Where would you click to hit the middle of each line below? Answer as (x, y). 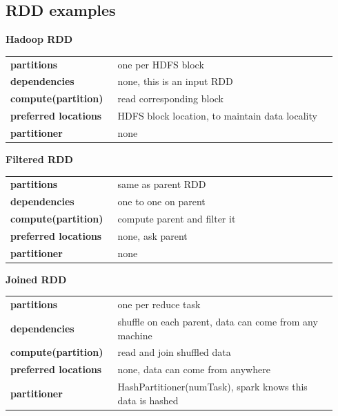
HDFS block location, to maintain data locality (217, 116)
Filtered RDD (39, 159)
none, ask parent (152, 235)
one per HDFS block (161, 64)
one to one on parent (161, 201)
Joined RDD (36, 279)
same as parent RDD (162, 184)
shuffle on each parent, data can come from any (218, 322)
